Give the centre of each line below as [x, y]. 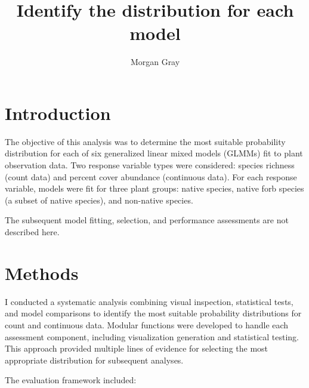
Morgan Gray [155, 62]
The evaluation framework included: [71, 380]
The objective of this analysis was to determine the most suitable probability [145, 141]
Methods [42, 272]
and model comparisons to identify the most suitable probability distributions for [153, 313]
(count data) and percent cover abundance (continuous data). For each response [151, 176]
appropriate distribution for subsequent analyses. [94, 360]
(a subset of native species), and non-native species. [99, 200]
